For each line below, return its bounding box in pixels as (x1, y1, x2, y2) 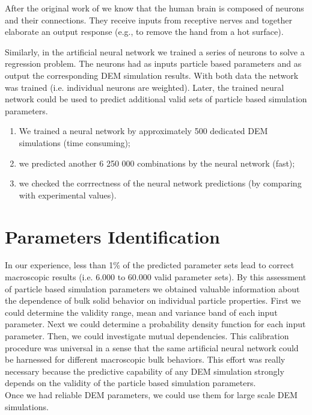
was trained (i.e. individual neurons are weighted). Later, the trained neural (5, 81, 284, 93)
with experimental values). (19, 188, 117, 201)
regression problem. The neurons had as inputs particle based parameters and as (5, 57, 302, 70)
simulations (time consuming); (19, 136, 130, 149)
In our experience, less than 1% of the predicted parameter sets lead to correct (5, 259, 295, 271)
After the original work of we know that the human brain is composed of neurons (5, 2, 304, 14)
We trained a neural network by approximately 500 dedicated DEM (19, 124, 268, 137)
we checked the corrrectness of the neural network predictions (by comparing (19, 177, 302, 189)
